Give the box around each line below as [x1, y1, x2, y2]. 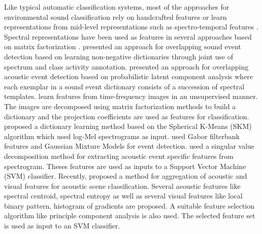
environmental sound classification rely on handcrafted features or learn [4, 11, 227, 22]
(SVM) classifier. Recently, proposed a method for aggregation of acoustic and [4, 171, 247, 181]
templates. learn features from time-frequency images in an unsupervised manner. [4, 91, 258, 102]
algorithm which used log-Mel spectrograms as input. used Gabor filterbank [4, 130, 240, 141]
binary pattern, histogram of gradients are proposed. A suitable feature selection [4, 200, 255, 211]
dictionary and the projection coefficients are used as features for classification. [4, 111, 249, 121]
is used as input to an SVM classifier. [4, 220, 120, 231]
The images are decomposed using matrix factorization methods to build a [4, 101, 236, 111]
